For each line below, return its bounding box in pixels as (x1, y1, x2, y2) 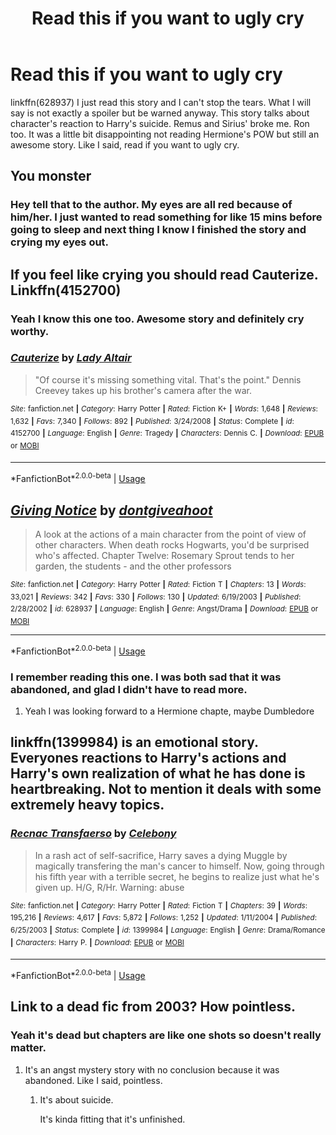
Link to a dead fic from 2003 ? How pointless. (10, 998, 296, 1016)
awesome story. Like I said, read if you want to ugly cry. (10, 138, 240, 151)
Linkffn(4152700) (10, 282, 122, 299)
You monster (10, 168, 92, 185)
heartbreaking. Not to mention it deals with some (10, 781, 322, 798)
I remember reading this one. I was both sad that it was (10, 670, 282, 684)
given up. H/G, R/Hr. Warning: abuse (34, 881, 185, 893)
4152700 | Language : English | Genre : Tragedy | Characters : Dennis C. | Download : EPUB (10, 428, 325, 439)
